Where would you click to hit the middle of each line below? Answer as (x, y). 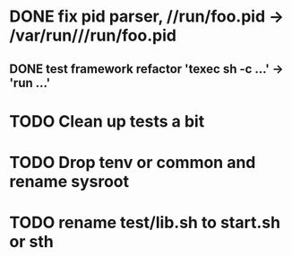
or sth (31, 242)
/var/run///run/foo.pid (93, 35)
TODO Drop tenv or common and (133, 162)
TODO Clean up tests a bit (107, 121)
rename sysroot (69, 181)
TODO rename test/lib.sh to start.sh (145, 223)
